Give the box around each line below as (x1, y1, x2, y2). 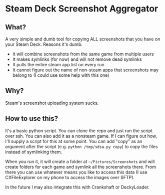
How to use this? (5, 114, 58, 123)
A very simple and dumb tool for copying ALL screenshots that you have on (5, 36, 160, 42)
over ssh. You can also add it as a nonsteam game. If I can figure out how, (5, 133, 157, 139)
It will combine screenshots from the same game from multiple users (12, 51, 154, 57)
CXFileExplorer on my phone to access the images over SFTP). (5, 174, 135, 180)
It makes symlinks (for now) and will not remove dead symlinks (12, 56, 142, 62)
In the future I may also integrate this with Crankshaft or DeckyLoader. (5, 184, 150, 190)
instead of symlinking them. (5, 149, 62, 155)
